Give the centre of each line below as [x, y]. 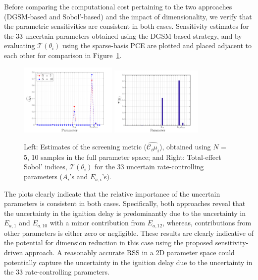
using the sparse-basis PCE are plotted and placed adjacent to [157, 45]
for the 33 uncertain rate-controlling [149, 167]
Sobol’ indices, [46, 167]
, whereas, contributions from [207, 223]
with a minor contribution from [97, 223]
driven [14, 252]
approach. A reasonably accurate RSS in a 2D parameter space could [130, 252]
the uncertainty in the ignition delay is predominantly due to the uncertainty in [125, 213]
